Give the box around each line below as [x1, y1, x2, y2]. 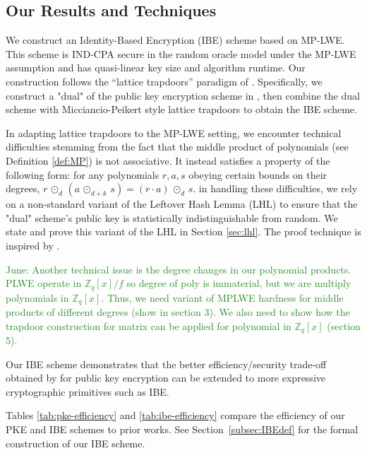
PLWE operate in [6, 276, 82, 290]
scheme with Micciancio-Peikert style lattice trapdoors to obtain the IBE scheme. [6, 102, 357, 117]
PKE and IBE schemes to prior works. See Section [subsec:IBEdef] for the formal [6, 422, 359, 437]
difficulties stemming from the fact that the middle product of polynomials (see [6, 139, 349, 154]
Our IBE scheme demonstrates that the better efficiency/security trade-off [6, 356, 327, 371]
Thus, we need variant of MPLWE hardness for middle [107, 290, 344, 305]
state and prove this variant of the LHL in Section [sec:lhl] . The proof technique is [6, 224, 361, 239]
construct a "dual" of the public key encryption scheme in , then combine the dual [6, 88, 360, 102]
